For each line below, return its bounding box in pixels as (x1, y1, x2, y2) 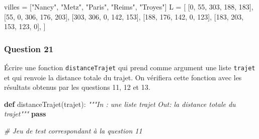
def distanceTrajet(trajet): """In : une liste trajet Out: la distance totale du (4, 98, 236, 109)
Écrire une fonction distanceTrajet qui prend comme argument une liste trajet (4, 62, 255, 72)
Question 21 (4, 42, 54, 55)
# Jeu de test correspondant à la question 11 (4, 125, 142, 136)
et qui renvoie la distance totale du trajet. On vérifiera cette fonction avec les (4, 72, 242, 82)
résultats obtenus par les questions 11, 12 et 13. (4, 82, 150, 92)
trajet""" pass (4, 108, 46, 119)
